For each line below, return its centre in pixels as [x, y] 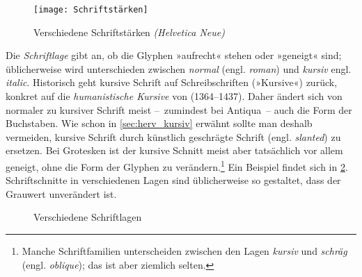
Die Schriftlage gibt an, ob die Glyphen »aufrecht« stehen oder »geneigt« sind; [174, 55]
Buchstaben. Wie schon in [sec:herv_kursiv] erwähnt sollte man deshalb [159, 123]
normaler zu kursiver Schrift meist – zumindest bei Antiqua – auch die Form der [179, 109]
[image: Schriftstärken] [91, 10]
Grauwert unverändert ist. [61, 193]
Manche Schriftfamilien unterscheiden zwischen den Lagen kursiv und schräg [184, 251]
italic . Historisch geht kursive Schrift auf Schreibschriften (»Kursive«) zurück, [172, 82]
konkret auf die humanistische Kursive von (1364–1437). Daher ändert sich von [174, 96]
